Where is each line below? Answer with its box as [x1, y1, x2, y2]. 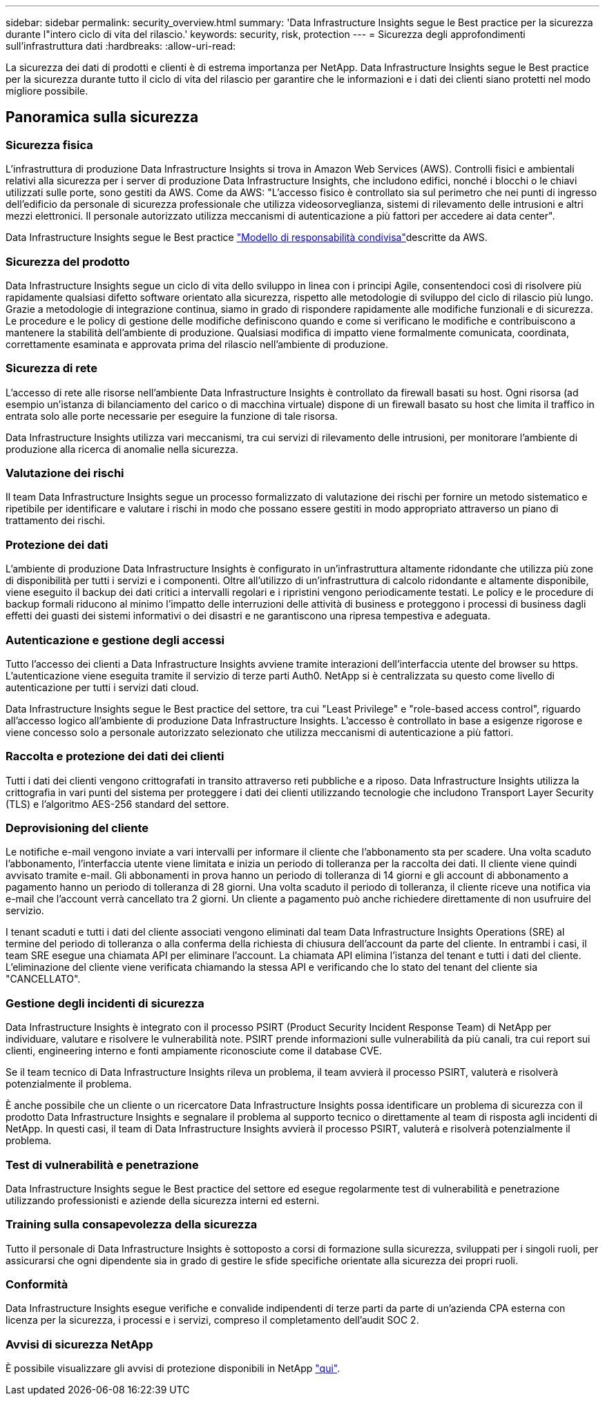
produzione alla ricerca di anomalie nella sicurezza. [6, 443, 238, 455]
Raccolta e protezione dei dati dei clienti [6, 749, 224, 764]
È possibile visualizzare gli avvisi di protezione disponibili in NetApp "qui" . [6, 1362, 340, 1375]
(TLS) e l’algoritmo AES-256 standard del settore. [6, 798, 229, 810]
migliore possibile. [6, 85, 88, 97]
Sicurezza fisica [6, 137, 93, 152]
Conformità [6, 1277, 68, 1292]
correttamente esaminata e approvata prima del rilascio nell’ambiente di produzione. [6, 338, 388, 350]
